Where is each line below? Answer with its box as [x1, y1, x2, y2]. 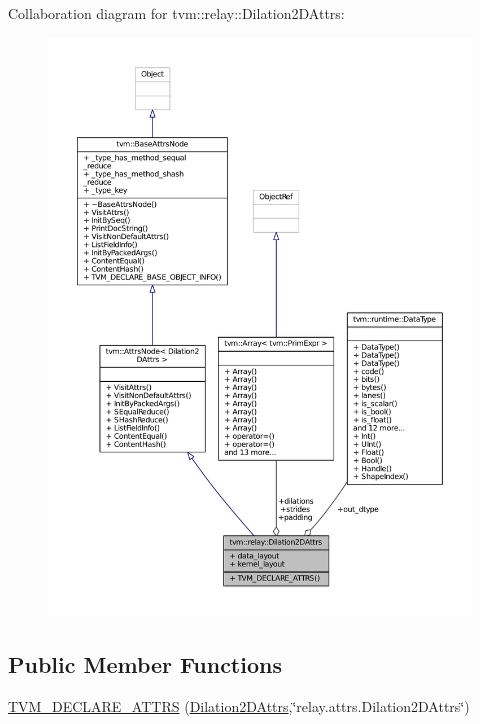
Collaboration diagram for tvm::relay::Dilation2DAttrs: [8, 3, 345, 23]
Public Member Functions [8, 648, 282, 679]
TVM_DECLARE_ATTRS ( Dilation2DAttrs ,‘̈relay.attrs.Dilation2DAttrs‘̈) [8, 695, 470, 716]
